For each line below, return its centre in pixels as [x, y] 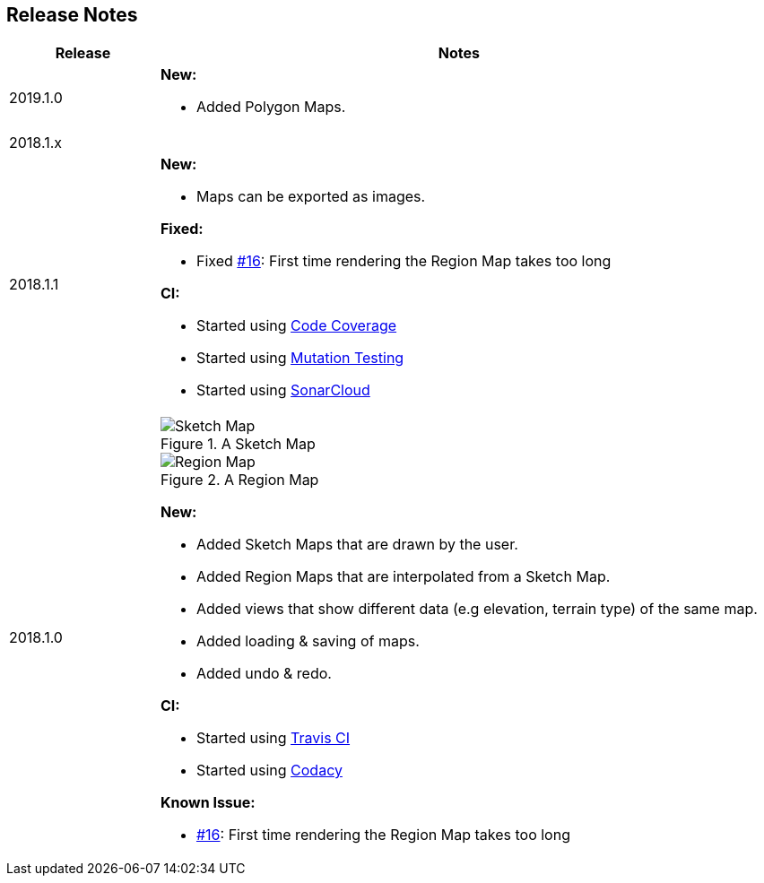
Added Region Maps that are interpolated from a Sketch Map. [403, 577]
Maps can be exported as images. [311, 197]
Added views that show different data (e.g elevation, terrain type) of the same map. [477, 609]
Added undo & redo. [264, 674]
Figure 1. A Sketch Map [238, 444]
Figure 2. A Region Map [239, 480]
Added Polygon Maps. [271, 107]
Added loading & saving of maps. [308, 641]
